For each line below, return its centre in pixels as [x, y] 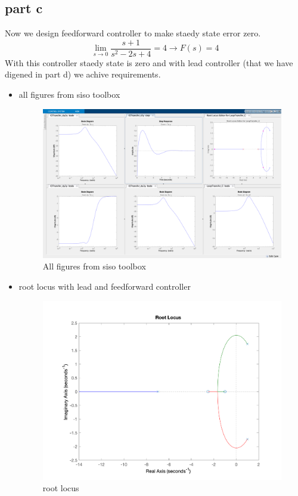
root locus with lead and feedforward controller [105, 286]
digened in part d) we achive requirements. [83, 74]
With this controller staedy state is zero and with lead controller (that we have [149, 62]
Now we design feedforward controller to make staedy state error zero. [133, 33]
